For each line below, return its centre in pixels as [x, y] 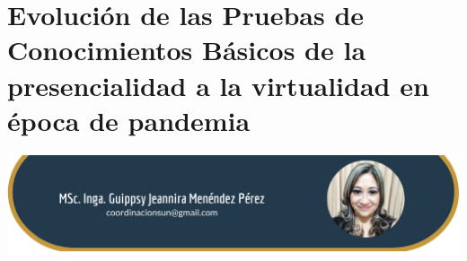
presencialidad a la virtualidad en [218, 85]
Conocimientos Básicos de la [187, 50]
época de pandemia [129, 120]
